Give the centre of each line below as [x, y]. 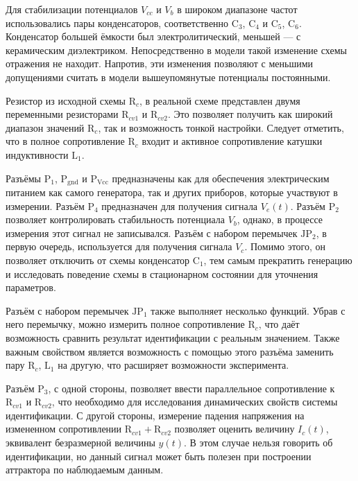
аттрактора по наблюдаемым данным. [85, 470]
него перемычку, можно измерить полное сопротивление [125, 324]
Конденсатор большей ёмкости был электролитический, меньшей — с [153, 36]
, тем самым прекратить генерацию [278, 260]
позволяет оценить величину [235, 429]
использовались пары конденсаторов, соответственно [117, 23]
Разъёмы [24, 178]
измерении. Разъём [45, 205]
